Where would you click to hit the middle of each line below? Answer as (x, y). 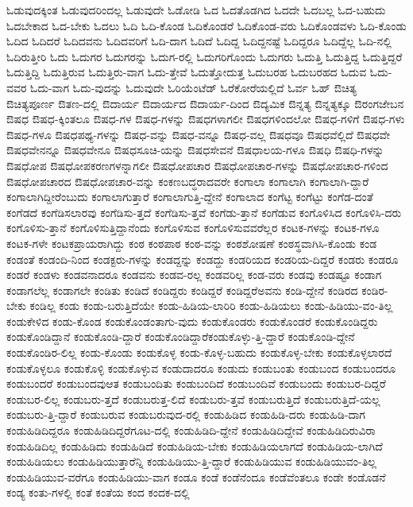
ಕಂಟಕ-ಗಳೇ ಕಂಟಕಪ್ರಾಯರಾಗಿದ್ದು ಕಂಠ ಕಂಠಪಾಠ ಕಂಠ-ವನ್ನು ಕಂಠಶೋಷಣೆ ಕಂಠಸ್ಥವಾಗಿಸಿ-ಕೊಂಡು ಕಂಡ (192, 243)
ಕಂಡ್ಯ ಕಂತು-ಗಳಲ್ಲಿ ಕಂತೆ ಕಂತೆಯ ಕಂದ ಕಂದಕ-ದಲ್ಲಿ (98, 492)
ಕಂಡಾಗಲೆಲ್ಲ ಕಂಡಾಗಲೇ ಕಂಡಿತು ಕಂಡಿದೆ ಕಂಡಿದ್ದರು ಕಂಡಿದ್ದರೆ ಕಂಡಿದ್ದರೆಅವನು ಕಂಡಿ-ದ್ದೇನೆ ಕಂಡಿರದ (182, 290)
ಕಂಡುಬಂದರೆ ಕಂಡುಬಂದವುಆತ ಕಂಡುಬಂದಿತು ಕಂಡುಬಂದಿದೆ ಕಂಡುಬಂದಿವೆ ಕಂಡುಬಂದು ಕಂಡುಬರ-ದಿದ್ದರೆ (196, 383)
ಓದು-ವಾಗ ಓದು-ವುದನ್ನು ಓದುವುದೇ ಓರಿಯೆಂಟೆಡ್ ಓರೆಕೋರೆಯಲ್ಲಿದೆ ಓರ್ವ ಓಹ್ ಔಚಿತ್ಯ (194, 87)
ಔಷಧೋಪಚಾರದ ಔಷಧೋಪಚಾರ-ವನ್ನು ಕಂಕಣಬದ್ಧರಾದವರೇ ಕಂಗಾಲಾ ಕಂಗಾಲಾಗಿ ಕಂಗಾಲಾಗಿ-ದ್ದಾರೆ (188, 181)
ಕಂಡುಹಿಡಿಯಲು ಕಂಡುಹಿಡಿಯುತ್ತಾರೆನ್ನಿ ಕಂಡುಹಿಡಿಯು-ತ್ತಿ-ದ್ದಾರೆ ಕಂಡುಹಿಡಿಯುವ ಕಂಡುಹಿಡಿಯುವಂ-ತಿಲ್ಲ (191, 461)
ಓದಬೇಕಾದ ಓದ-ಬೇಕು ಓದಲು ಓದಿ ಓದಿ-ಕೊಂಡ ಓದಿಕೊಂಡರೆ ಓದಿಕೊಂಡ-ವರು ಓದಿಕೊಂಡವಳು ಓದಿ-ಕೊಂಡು (206, 25)
